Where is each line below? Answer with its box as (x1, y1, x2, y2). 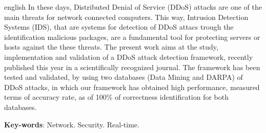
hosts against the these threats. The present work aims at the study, (4, 41, 218, 52)
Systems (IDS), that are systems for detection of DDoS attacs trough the (4, 21, 234, 32)
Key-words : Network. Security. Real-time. (4, 119, 139, 129)
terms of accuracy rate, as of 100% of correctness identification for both (4, 92, 229, 102)
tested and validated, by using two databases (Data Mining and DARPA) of (4, 72, 243, 82)
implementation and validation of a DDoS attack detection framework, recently (4, 51, 253, 62)
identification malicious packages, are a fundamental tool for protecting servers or (4, 31, 260, 42)
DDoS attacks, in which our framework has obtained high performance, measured (4, 81, 260, 92)
